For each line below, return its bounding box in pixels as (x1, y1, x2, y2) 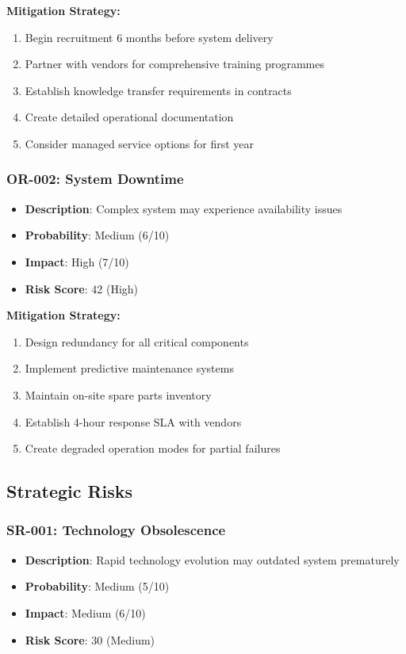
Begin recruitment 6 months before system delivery (25, 29, 274, 45)
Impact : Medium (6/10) (25, 604, 146, 621)
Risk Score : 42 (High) (25, 280, 139, 296)
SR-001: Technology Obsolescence (6, 520, 226, 540)
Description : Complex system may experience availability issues (25, 200, 343, 216)
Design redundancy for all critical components (25, 333, 249, 350)
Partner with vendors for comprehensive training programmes (25, 55, 324, 72)
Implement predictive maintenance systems (25, 360, 234, 377)
